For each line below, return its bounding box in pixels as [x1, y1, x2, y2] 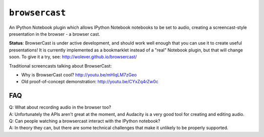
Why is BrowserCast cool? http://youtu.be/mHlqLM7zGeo [21, 71, 137, 78]
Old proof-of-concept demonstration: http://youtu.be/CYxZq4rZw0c [21, 79, 158, 85]
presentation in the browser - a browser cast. [9, 31, 100, 37]
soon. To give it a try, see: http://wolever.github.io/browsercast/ [9, 54, 137, 60]
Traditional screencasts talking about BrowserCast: [9, 63, 112, 68]
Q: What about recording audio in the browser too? [9, 104, 111, 110]
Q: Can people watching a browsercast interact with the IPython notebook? [9, 118, 161, 124]
